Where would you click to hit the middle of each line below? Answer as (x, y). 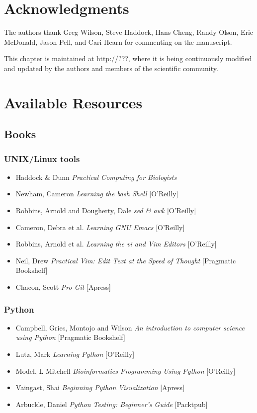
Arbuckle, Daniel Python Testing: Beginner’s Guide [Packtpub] (112, 404)
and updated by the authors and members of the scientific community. (111, 68)
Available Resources (73, 102)
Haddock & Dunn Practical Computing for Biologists (96, 177)
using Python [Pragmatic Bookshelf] (70, 337)
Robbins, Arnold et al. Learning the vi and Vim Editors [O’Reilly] (116, 244)
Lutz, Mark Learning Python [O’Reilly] (75, 354)
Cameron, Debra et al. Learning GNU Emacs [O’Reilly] (100, 227)
